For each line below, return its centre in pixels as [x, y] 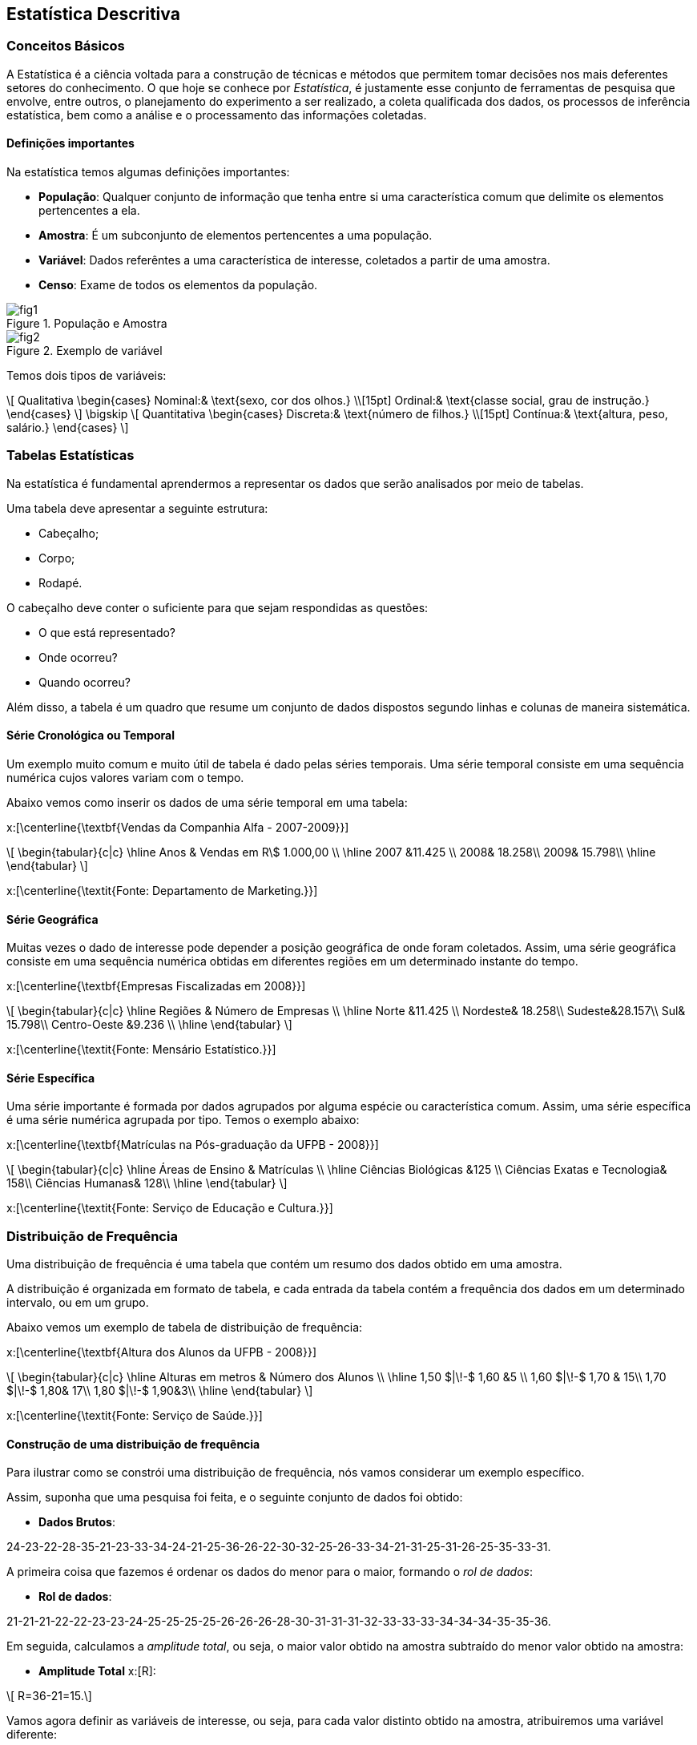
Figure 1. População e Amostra [87, 324]
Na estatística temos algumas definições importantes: [148, 172]
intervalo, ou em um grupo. [78, 1303]
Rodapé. [60, 582]
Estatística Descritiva [93, 14]
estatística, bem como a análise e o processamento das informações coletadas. [217, 115]
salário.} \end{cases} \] [68, 428]
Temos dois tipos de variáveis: [87, 376]
